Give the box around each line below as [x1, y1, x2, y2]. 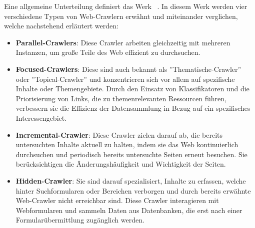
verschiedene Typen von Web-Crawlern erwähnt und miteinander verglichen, [4, 10, 238, 21]
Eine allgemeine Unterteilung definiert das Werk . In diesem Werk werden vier [4, 1, 247, 11]
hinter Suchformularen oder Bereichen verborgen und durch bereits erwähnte [15, 185, 251, 196]
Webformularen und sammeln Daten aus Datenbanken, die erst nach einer [15, 205, 242, 215]
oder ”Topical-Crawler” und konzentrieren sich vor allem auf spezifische [15, 73, 235, 84]
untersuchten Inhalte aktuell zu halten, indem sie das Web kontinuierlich [15, 139, 238, 150]
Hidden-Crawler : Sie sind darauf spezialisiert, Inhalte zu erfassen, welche [15, 175, 246, 186]
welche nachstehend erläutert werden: [4, 20, 118, 31]
